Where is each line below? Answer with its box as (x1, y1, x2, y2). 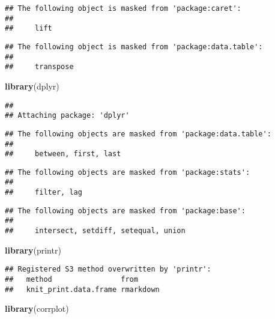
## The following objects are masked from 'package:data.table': (5, 129, 271, 138)
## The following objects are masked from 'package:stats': (5, 168, 250, 177)
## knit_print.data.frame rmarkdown (5, 285, 160, 294)
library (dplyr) (5, 79, 59, 92)
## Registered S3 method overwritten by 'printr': (5, 265, 211, 274)
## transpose (5, 62, 74, 71)
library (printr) (5, 243, 61, 256)
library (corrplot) (5, 302, 69, 315)
